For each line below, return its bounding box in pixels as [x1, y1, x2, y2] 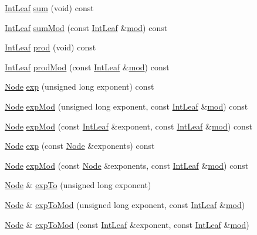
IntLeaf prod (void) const [5, 41, 96, 53]
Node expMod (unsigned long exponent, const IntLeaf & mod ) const [5, 100, 248, 112]
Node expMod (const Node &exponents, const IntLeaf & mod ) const [5, 159, 249, 171]
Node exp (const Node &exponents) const [5, 139, 155, 152]
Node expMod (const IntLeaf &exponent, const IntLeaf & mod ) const [5, 120, 252, 132]
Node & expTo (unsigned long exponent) [5, 179, 151, 191]
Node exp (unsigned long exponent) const [5, 80, 154, 93]
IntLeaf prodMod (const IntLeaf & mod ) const [5, 60, 170, 73]
